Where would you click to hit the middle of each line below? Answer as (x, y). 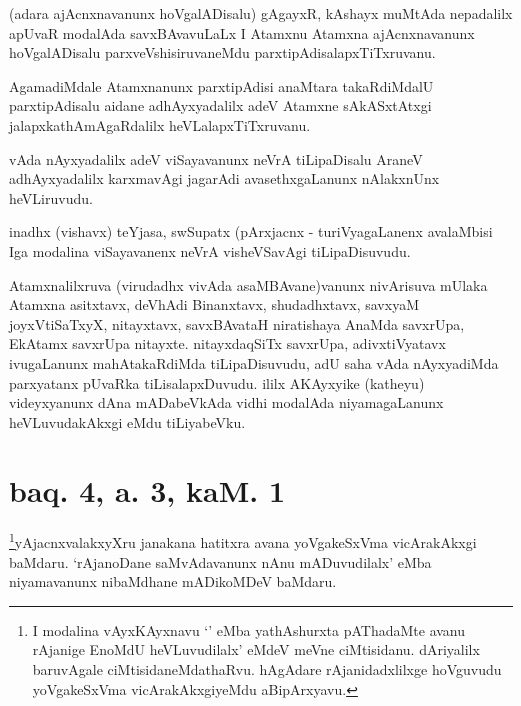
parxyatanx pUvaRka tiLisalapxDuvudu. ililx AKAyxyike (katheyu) (217, 382)
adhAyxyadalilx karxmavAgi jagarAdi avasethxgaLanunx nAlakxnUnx (224, 178)
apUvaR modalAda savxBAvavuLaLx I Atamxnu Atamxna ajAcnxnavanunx (242, 32)
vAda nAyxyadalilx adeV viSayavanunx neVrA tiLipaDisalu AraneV (216, 158)
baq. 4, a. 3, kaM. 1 (147, 490)
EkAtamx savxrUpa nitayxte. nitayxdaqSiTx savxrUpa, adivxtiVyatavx (227, 343)
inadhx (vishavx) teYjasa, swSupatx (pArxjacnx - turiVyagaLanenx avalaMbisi (251, 231)
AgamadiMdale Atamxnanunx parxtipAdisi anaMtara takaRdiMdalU (221, 85)
